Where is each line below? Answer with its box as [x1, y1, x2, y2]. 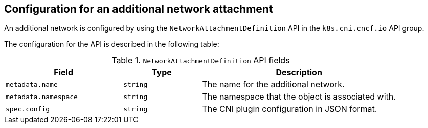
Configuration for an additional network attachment [4, 3, 273, 15]
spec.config [6, 105, 50, 113]
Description [276, 67, 322, 78]
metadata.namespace [6, 92, 78, 101]
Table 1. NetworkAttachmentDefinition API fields [111, 55, 290, 66]
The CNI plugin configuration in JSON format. [202, 104, 377, 114]
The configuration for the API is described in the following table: [4, 40, 219, 49]
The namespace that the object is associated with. [202, 91, 396, 102]
